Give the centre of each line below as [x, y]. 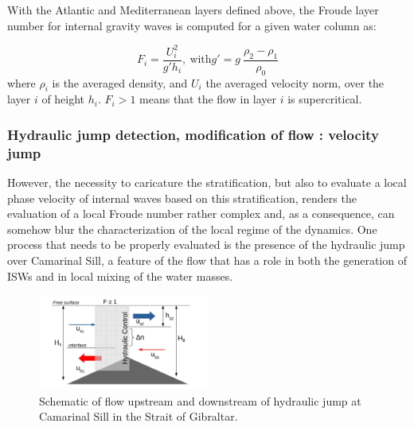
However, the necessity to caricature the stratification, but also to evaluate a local [207, 182]
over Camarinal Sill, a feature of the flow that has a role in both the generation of [207, 260]
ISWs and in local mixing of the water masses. [120, 276]
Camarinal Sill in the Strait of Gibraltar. [139, 416]
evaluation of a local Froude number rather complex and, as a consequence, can [201, 213]
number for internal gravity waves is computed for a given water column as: [192, 25]
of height [63, 99]
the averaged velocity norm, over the [295, 82]
